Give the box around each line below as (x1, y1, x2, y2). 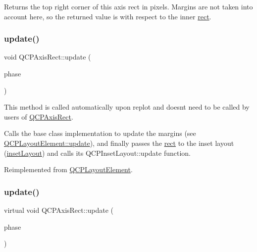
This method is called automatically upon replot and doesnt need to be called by (4, 102, 250, 112)
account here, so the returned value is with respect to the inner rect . (4, 11, 211, 21)
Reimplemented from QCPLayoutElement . (4, 164, 133, 175)
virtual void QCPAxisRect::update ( (4, 204, 114, 215)
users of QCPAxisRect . (4, 111, 73, 122)
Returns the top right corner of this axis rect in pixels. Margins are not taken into (4, 1, 253, 11)
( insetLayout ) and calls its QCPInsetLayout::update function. (4, 147, 191, 158)
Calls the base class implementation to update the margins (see (4, 128, 196, 138)
